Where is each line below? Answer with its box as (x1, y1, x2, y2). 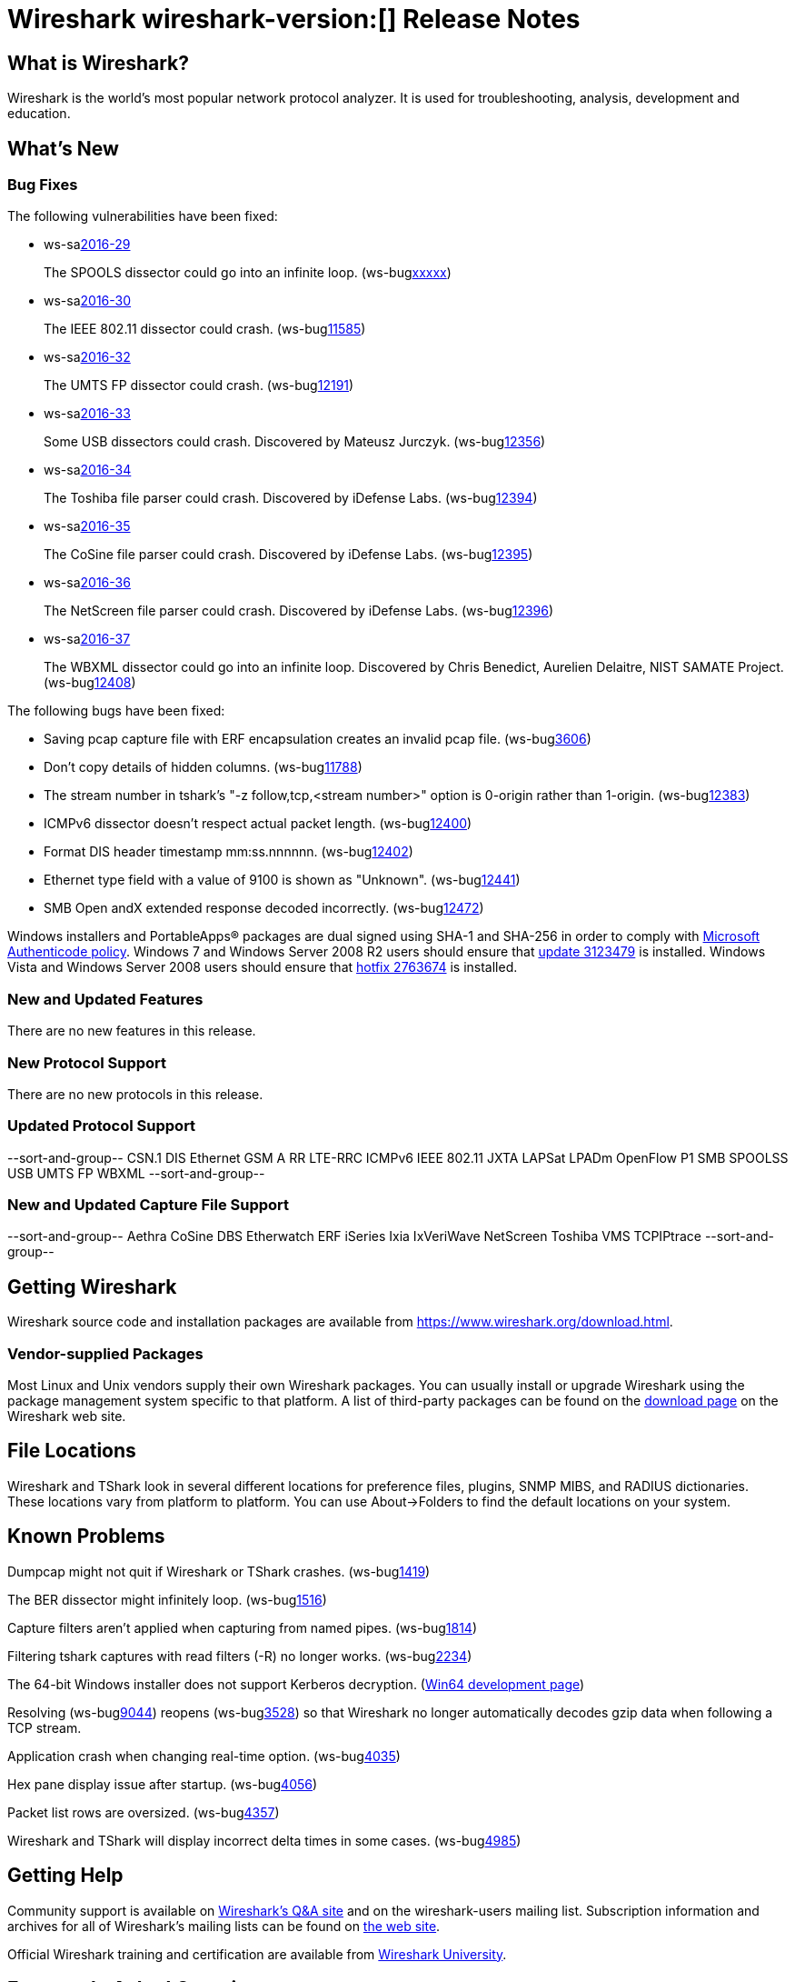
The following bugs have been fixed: (7, 703, 225, 719)
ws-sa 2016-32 (44, 349, 131, 365)
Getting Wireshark (7, 1275, 177, 1298)
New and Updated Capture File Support (7, 1196, 290, 1215)
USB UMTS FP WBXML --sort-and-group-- (7, 1165, 265, 1181)
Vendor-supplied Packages (7, 1344, 204, 1363)
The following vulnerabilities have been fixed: (7, 208, 278, 225)
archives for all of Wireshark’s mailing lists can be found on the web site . (7, 1917, 441, 1934)
